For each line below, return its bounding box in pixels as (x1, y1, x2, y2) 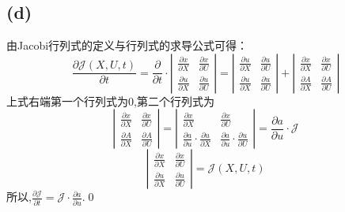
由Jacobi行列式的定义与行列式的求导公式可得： (6, 37, 248, 54)
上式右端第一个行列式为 (6, 92, 128, 109)
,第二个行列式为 (134, 92, 214, 109)
